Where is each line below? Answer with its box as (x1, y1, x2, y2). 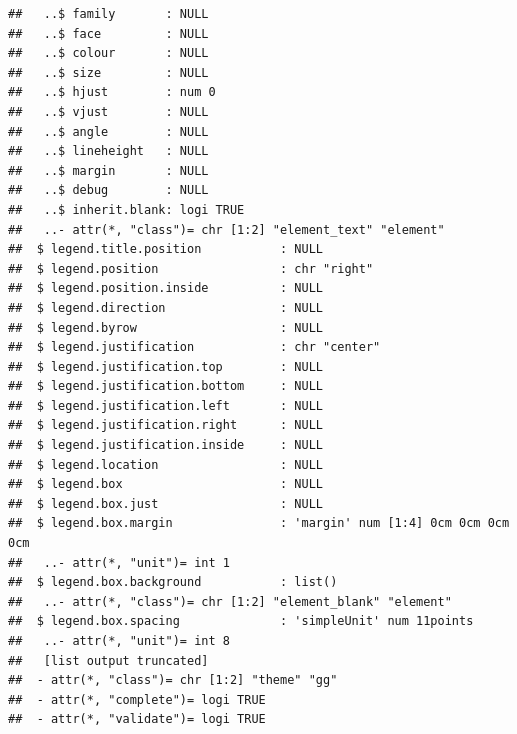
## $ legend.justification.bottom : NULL (8, 379, 323, 394)
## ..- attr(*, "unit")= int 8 (8, 634, 230, 648)
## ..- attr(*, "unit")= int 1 (8, 555, 230, 570)
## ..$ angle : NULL (8, 124, 209, 139)
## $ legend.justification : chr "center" (8, 340, 381, 355)
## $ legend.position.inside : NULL (8, 281, 323, 296)
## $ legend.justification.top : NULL (8, 359, 323, 374)
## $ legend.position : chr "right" (8, 261, 374, 276)
